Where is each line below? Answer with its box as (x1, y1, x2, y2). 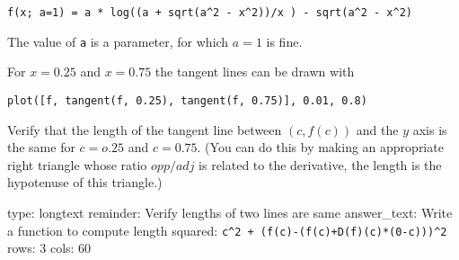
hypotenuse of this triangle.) (7, 173, 163, 192)
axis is (412, 120, 447, 139)
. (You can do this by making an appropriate (197, 138, 444, 157)
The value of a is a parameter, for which (7, 31, 229, 50)
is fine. (266, 31, 303, 50)
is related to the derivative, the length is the (199, 155, 442, 174)
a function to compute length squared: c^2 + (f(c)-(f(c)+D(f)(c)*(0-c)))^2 (7, 220, 447, 239)
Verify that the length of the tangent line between (7, 120, 282, 139)
